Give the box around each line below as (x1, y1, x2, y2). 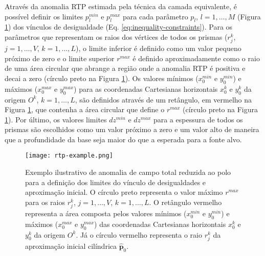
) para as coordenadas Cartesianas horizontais (74, 83, 218, 94)
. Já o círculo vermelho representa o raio (76, 229, 202, 240)
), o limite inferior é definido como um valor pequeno (76, 43, 241, 54)
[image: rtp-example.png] (25, 152, 113, 160)
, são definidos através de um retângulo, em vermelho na (75, 94, 252, 105)
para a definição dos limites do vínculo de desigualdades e (25, 176, 206, 187)
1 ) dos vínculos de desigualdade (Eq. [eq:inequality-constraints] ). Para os (5, 21, 233, 32)
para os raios (25, 196, 65, 207)
